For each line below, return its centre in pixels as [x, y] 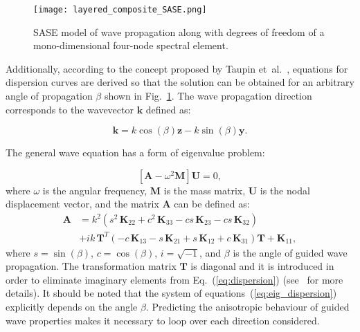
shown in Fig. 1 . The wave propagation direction [208, 96]
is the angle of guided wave [290, 252]
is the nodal [285, 190]
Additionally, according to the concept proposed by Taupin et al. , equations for [177, 68]
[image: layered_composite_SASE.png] [120, 10]
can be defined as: [212, 204]
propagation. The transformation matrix [91, 266]
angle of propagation [49, 96]
